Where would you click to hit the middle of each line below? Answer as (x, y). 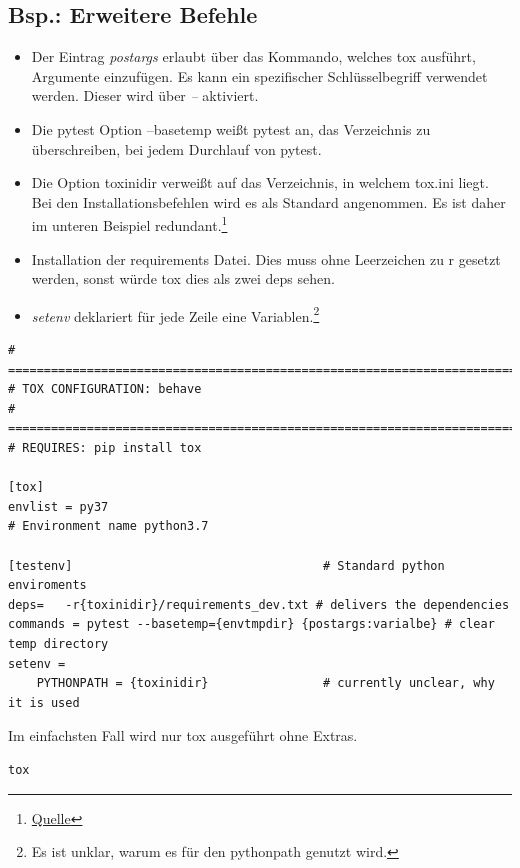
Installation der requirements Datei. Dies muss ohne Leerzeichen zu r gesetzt (266, 258)
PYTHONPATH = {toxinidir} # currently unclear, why (265, 683)
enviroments (47, 585)
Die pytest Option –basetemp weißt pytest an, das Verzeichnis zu (231, 128)
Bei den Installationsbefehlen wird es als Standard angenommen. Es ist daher (268, 201)
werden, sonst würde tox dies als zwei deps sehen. (183, 278)
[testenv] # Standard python (226, 565)
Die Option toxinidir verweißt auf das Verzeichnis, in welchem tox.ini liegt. (260, 182)
